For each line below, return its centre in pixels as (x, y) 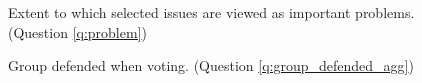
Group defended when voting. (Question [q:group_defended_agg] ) (211, 65)
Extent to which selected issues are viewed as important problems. (211, 12)
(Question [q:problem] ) (77, 31)
